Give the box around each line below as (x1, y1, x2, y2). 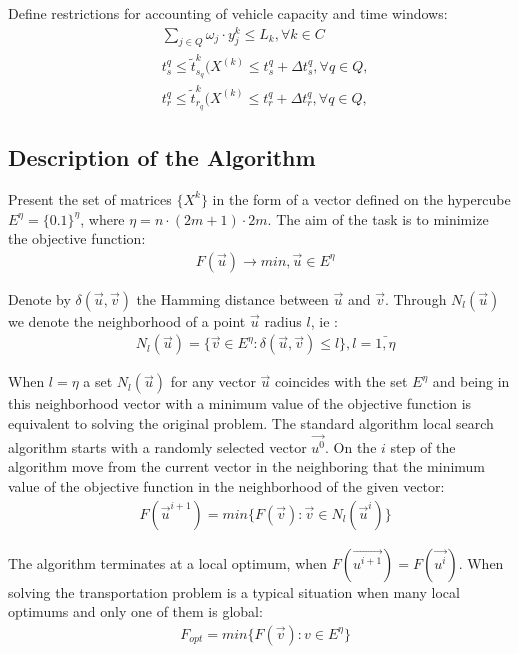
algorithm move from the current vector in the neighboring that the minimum (8, 456, 486, 477)
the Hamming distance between (136, 288, 329, 309)
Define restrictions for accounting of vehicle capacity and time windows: (8, 3, 448, 23)
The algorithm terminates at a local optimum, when (8, 552, 328, 573)
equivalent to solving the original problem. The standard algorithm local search (8, 412, 494, 433)
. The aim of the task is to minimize (267, 208, 489, 229)
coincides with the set (275, 371, 408, 392)
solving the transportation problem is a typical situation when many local (8, 581, 460, 602)
